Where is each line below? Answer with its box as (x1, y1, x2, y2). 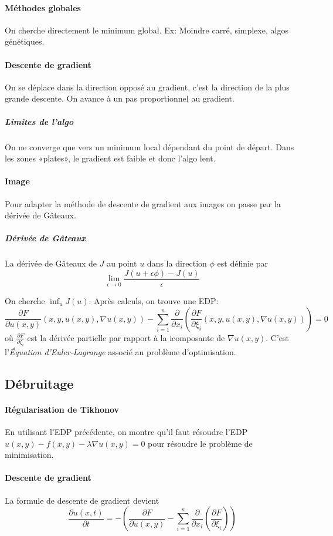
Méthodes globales (5, 1, 81, 14)
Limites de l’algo (5, 115, 74, 127)
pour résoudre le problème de (148, 437, 253, 449)
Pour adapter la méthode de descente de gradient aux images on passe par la (5, 197, 281, 210)
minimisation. (5, 449, 54, 461)
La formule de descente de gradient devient (5, 494, 159, 506)
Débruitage (5, 374, 74, 392)
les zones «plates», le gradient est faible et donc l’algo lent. (5, 152, 216, 164)
